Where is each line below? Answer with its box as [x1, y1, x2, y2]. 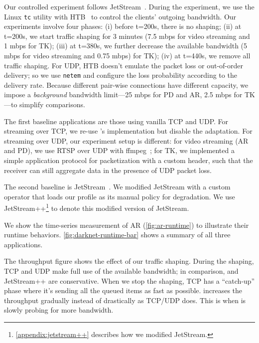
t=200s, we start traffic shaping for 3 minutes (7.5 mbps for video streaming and [4, 30, 250, 41]
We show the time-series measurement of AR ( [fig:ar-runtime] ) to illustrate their [4, 219, 249, 230]
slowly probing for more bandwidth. [4, 305, 114, 315]
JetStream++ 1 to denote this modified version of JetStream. [4, 201, 189, 213]
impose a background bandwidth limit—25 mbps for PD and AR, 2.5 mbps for [4, 89, 243, 100]
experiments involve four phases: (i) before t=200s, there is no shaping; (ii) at [4, 21, 242, 31]
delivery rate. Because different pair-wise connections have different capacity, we [4, 79, 249, 90]
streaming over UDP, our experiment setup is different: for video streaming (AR [4, 135, 249, 146]
